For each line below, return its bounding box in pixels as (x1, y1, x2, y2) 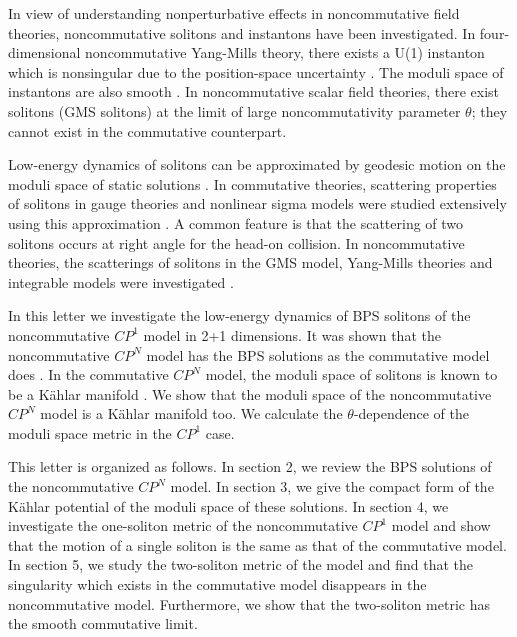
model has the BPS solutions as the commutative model (146, 344, 490, 365)
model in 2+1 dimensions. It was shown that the (143, 324, 441, 345)
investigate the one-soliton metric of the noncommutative (8, 515, 358, 536)
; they (471, 100, 508, 121)
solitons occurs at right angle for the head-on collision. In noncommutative (8, 232, 465, 253)
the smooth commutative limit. (8, 613, 198, 634)
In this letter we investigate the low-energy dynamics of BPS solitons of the (8, 305, 471, 326)
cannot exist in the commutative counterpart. (8, 120, 287, 141)
